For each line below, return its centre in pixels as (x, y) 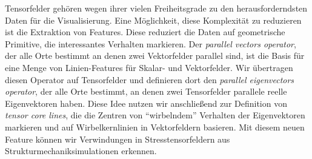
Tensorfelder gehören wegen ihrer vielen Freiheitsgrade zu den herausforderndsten (156, 8)
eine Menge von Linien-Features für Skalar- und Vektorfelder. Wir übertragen (149, 67)
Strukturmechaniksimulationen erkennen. (81, 151)
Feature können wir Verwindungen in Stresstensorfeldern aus (118, 139)
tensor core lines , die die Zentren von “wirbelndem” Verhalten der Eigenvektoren (155, 115)
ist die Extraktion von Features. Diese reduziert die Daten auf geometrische (145, 32)
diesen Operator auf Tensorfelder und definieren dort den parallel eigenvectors (150, 79)
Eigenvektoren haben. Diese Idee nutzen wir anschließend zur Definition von (146, 103)
